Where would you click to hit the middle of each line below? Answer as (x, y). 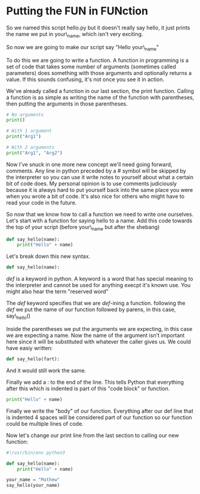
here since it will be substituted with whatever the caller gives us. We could (99, 342)
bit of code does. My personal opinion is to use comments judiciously (92, 183)
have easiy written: (30, 348)
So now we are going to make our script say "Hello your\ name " (83, 48)
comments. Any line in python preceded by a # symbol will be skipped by (96, 171)
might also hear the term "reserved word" (57, 291)
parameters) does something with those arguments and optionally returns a (99, 73)
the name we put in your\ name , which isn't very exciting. (75, 34)
